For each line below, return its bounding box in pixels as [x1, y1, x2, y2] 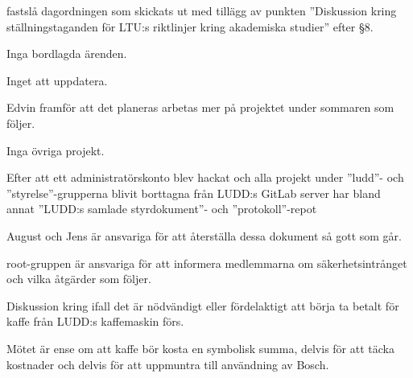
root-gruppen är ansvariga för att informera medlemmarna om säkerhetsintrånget [6, 254, 407, 271]
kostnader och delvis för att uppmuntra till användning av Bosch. [6, 355, 329, 372]
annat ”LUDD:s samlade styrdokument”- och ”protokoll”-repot [6, 200, 317, 217]
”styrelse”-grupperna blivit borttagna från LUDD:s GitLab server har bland [6, 184, 381, 201]
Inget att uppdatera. [6, 72, 108, 88]
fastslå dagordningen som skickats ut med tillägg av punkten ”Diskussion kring [6, 2, 397, 18]
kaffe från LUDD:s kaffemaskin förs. [6, 313, 184, 330]
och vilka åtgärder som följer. [6, 270, 151, 287]
